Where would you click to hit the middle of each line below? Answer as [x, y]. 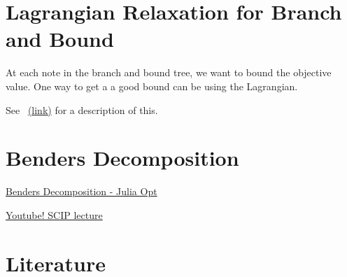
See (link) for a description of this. [82, 109]
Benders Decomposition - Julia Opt [82, 191]
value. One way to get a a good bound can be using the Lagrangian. [152, 86]
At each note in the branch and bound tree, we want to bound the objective [169, 72]
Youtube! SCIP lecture [54, 214]
